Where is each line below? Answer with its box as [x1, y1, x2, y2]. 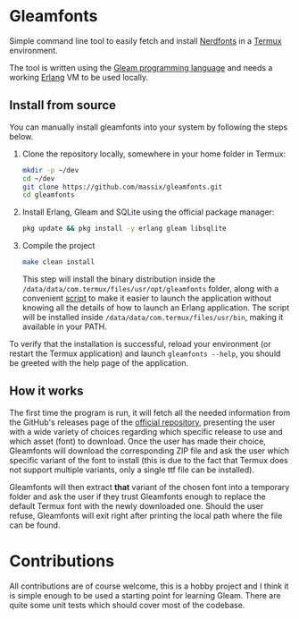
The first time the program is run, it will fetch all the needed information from [9, 407, 291, 418]
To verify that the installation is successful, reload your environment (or [9, 339, 271, 349]
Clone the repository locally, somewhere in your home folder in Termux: [21, 148, 287, 159]
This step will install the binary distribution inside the [21, 274, 216, 284]
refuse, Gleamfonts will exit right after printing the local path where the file [9, 510, 283, 521]
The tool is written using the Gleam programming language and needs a [9, 62, 273, 72]
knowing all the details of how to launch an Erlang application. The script [21, 302, 290, 313]
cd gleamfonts [21, 191, 75, 199]
